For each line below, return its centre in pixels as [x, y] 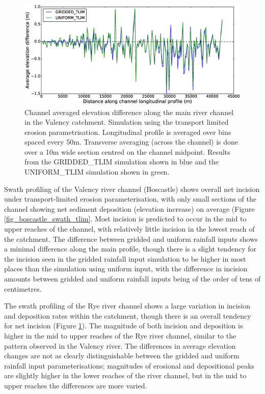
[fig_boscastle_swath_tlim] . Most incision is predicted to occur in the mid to [125, 219]
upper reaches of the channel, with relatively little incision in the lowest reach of [129, 229]
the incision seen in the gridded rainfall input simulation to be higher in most [125, 258]
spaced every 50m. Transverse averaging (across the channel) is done [131, 142]
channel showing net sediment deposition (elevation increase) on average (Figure [129, 208]
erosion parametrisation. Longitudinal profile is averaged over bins [128, 132]
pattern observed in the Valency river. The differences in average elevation [120, 345]
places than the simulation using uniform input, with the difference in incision [126, 269]
